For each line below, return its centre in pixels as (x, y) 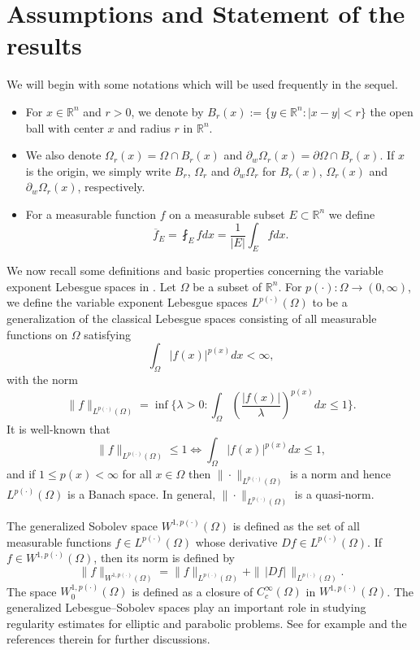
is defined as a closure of (193, 591)
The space (32, 591)
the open (392, 111)
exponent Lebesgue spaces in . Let (92, 286)
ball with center (65, 127)
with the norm (42, 380)
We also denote (63, 155)
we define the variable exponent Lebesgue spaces (127, 302)
